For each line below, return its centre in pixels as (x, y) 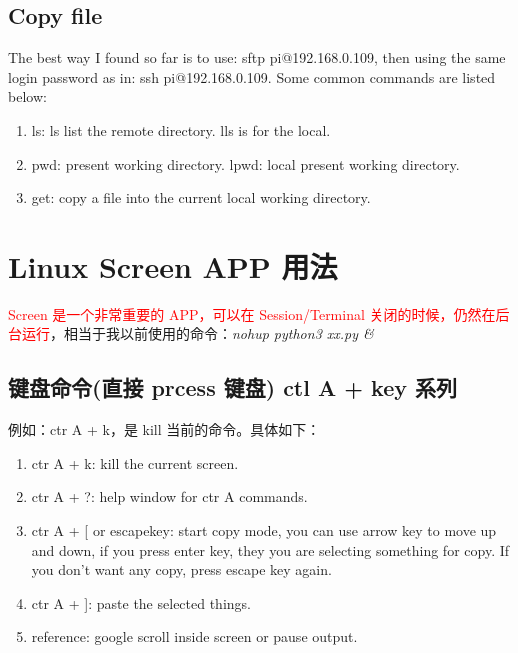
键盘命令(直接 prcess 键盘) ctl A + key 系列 (233, 387)
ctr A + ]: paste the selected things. (141, 602)
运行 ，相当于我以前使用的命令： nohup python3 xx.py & (197, 333)
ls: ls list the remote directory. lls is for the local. (181, 129)
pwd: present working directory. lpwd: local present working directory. (245, 163)
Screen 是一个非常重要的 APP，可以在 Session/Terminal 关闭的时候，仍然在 (252, 313)
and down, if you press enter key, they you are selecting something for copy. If (270, 549)
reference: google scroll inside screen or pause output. (194, 636)
